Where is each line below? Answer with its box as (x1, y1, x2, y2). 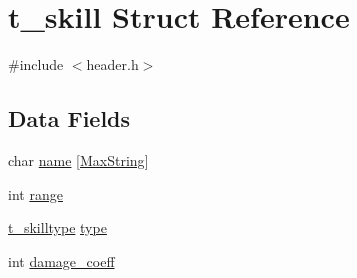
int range (8, 183, 63, 204)
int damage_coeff (8, 250, 115, 271)
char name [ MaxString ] (8, 149, 149, 170)
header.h (86, 54, 139, 75)
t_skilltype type (8, 217, 107, 238)
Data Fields (8, 103, 131, 134)
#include (8, 54, 64, 75)
